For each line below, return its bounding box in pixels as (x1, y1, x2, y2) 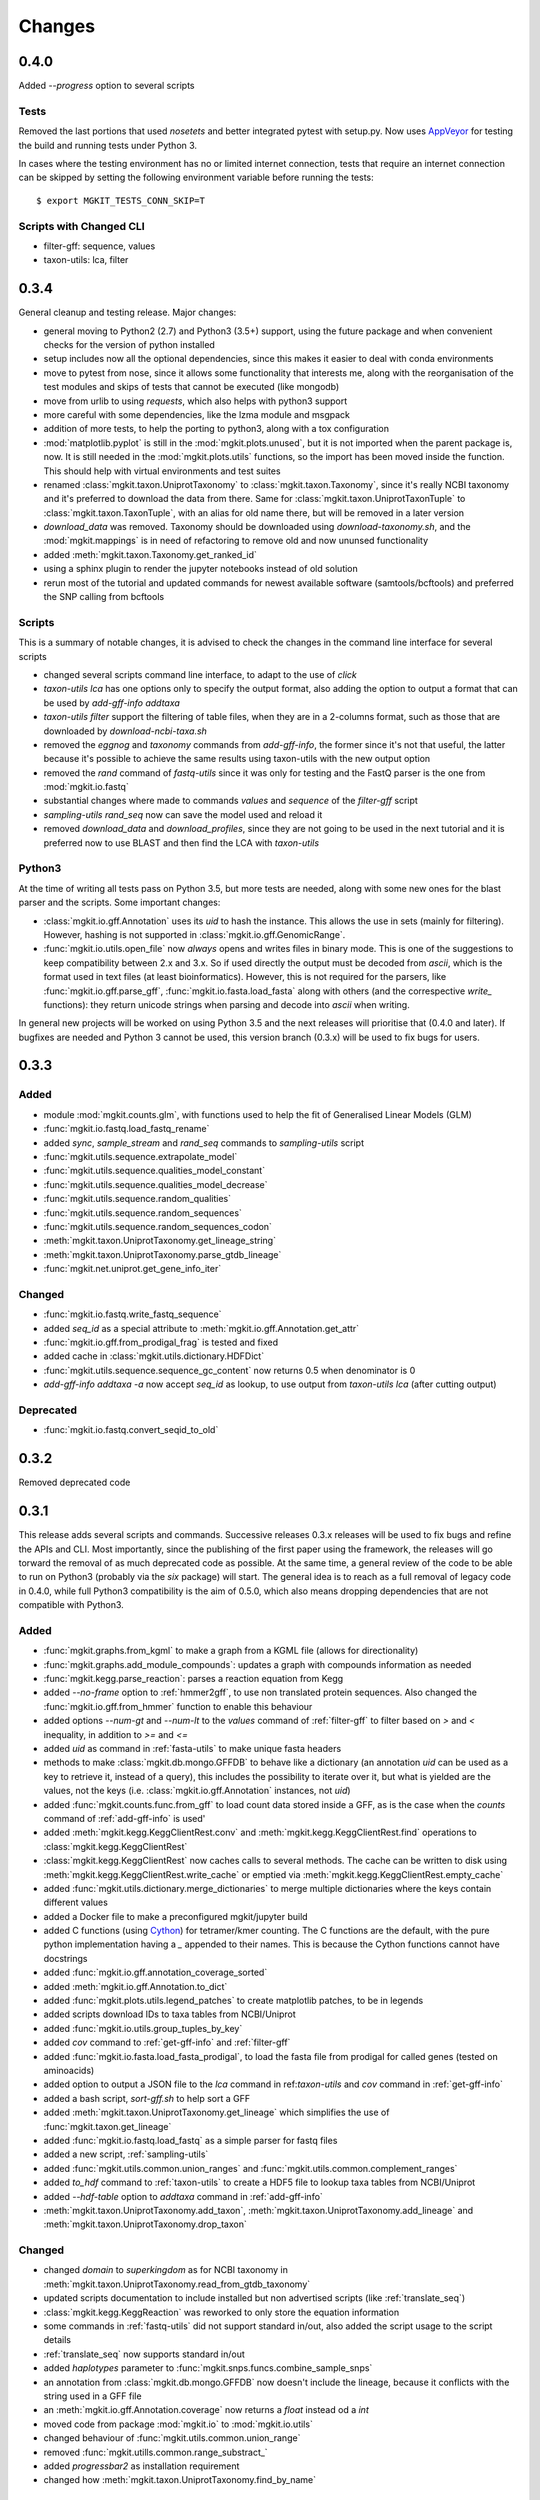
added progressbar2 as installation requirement (43, 2460, 240, 2472)
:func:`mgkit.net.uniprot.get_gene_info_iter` (43, 1263, 222, 1275)
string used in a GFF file (43, 2390, 142, 2402)
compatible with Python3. (18, 1599, 124, 1611)
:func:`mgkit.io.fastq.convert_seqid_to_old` (43, 1424, 219, 1436)
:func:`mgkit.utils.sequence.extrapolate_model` (43, 1151, 238, 1162)
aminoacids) (43, 2064, 95, 2076)
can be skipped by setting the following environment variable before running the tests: (18, 171, 374, 184)
